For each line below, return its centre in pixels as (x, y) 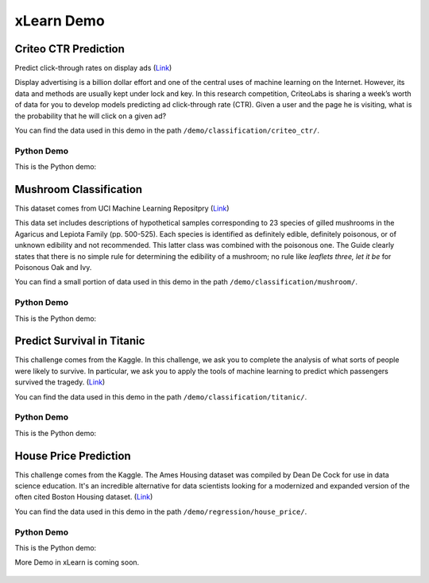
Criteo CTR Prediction (70, 49)
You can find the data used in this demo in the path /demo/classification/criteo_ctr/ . (167, 130)
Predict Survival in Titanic (80, 341)
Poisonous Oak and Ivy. (53, 268)
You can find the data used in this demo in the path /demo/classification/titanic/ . (161, 396)
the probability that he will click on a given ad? (91, 116)
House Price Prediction (73, 456)
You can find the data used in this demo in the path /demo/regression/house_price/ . (161, 512)
